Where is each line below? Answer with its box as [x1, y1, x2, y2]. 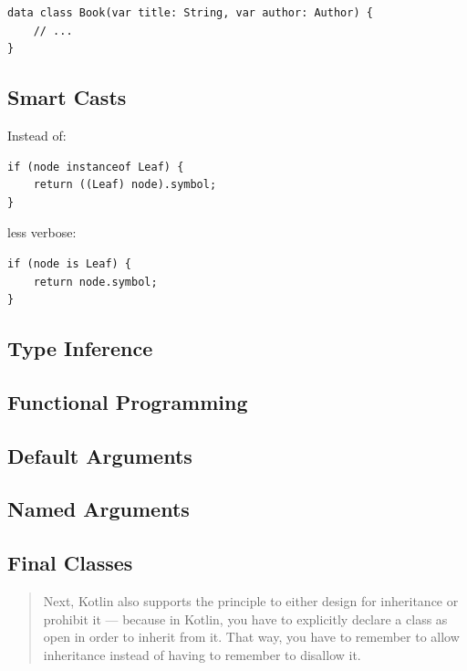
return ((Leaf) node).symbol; [33, 178, 217, 192]
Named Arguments [7, 495, 190, 523]
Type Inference [7, 334, 153, 362]
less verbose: [7, 223, 77, 242]
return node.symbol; [33, 275, 158, 288]
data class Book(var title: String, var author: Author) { [7, 6, 373, 19]
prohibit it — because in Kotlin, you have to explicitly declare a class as [43, 609, 448, 628]
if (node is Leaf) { [7, 257, 132, 270]
